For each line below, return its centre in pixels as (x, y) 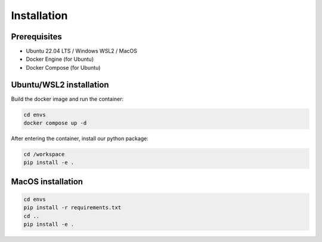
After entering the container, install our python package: (80, 139)
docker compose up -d (55, 123)
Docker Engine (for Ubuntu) (60, 59)
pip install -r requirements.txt (72, 208)
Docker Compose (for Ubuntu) (63, 67)
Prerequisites (36, 37)
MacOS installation (47, 182)
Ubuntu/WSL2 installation (60, 84)
